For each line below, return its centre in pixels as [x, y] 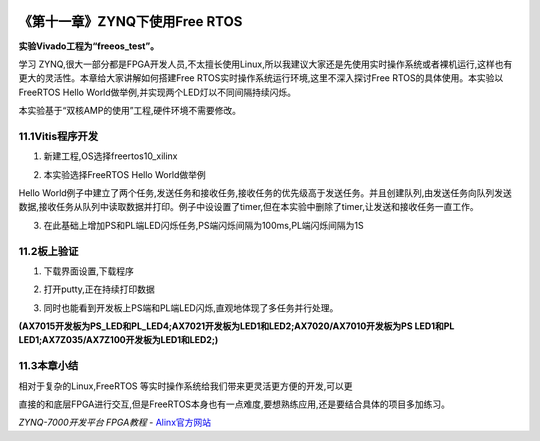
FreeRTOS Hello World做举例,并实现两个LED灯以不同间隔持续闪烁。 [157, 92]
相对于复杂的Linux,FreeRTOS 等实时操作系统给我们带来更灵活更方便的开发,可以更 [186, 386]
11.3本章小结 [48, 366]
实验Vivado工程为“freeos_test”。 [89, 46]
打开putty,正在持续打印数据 [99, 289]
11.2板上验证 [48, 251]
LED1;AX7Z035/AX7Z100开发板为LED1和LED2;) [118, 340]
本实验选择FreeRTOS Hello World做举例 [125, 174]
